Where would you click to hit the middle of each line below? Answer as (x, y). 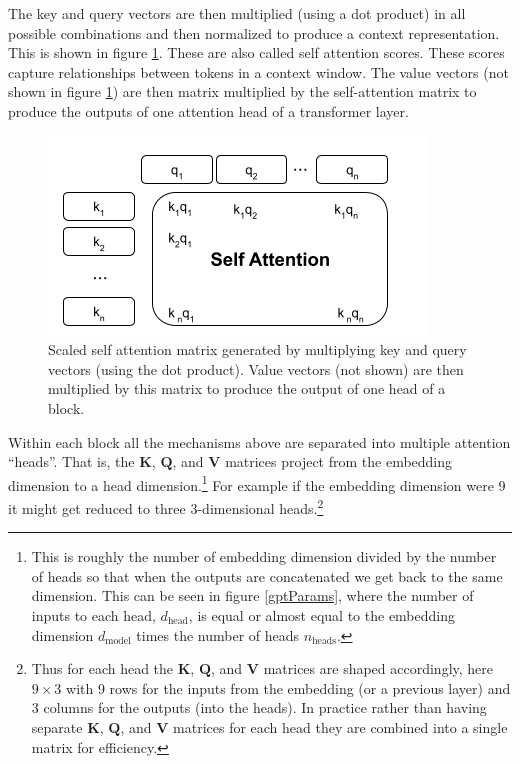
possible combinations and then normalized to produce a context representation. (254, 32)
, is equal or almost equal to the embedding (322, 615)
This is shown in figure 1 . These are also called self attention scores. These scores (256, 52)
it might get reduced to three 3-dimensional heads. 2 (166, 506)
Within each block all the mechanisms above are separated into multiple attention (259, 441)
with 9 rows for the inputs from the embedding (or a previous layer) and (288, 687)
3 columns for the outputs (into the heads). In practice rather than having (259, 707)
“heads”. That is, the (71, 461)
